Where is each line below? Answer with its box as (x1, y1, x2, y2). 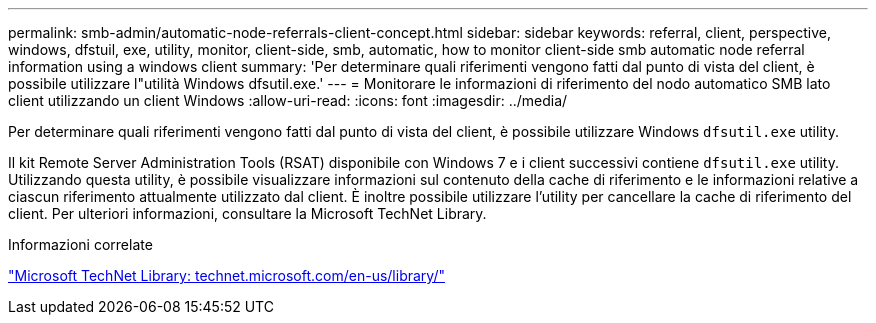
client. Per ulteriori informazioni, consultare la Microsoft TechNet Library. (8, 205, 487, 222)
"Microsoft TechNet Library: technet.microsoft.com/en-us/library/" (8, 267, 445, 284)
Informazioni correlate (8, 236, 153, 253)
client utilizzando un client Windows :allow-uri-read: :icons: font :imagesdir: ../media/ (8, 92, 568, 109)
